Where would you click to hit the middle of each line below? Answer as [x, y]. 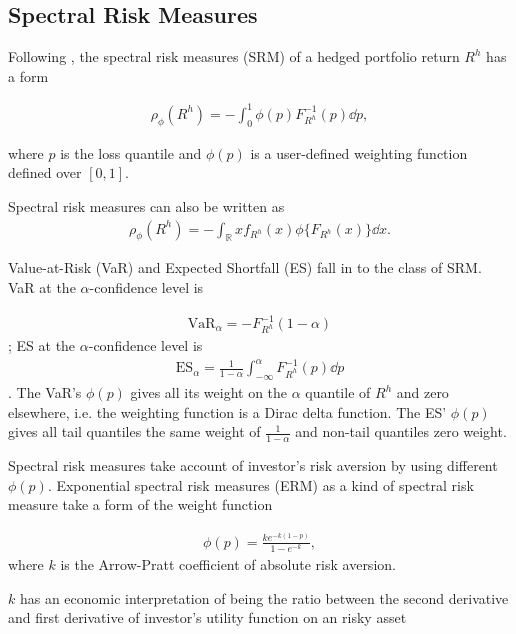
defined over [45, 172]
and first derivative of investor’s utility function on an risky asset [207, 617]
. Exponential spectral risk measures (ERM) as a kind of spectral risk [260, 484]
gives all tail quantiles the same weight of [134, 431]
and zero [422, 392]
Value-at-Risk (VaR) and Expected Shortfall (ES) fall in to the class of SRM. [245, 267]
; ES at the [42, 345]
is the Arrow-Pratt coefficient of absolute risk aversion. [228, 564]
